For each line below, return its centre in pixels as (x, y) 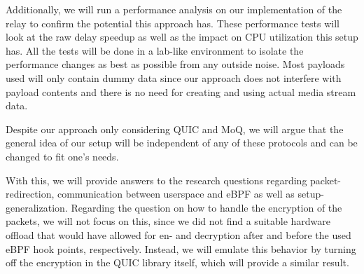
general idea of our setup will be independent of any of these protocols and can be (182, 143)
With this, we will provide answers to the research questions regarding (156, 180)
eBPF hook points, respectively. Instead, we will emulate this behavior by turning (181, 248)
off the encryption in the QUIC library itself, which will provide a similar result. (177, 262)
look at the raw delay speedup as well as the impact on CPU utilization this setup (182, 37)
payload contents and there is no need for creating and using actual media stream (181, 91)
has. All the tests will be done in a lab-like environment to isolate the (155, 50)
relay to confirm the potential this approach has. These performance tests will (173, 23)
